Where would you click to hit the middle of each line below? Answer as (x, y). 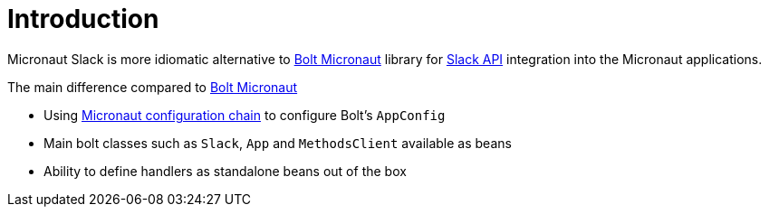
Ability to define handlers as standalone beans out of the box (225, 171)
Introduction (83, 19)
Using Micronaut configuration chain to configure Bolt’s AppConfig (245, 115)
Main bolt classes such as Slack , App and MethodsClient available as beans (278, 143)
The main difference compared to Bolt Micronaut (153, 87)
